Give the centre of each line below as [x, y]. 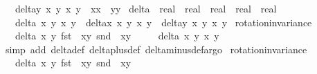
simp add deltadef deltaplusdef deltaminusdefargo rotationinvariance [156, 49]
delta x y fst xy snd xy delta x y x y [117, 36]
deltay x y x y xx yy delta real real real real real [146, 8]
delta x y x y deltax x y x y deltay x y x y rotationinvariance [163, 22]
